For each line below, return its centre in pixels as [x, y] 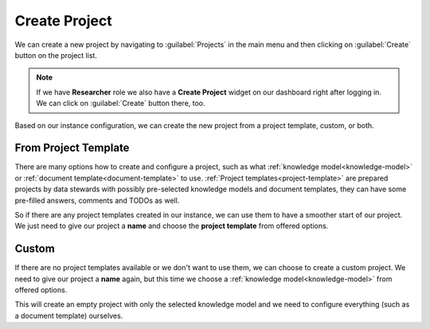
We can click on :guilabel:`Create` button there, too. [121, 103]
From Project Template [72, 148]
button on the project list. [56, 55]
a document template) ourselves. [69, 315]
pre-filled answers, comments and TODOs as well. [97, 200]
